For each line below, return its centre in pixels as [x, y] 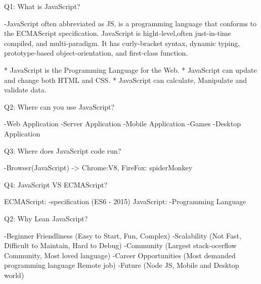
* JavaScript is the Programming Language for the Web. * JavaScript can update [130, 69]
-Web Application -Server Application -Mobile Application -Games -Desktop [122, 124]
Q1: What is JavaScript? [42, 6]
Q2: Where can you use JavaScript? [59, 106]
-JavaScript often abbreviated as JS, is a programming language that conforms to [130, 23]
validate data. [25, 90]
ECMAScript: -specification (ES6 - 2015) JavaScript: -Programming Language [125, 201]
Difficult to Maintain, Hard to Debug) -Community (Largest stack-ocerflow [120, 245]
